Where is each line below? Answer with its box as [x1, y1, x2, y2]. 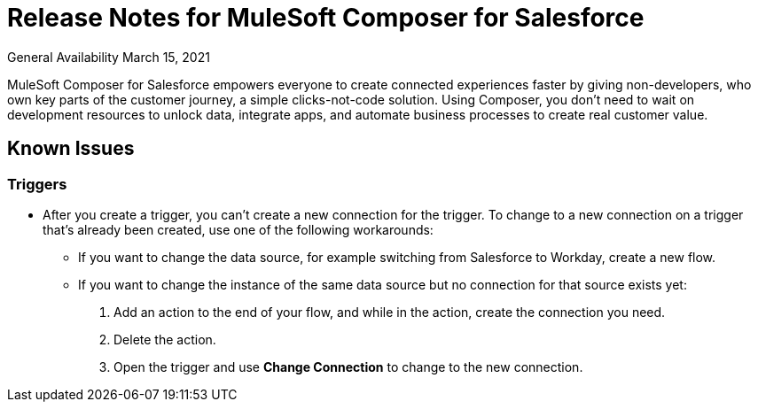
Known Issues [7, 137, 135, 160]
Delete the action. [113, 331, 216, 347]
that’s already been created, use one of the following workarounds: [43, 221, 434, 237]
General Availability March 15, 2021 [7, 49, 210, 65]
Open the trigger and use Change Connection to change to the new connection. [113, 359, 583, 374]
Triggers [7, 174, 67, 193]
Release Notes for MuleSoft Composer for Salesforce [7, 3, 645, 33]
